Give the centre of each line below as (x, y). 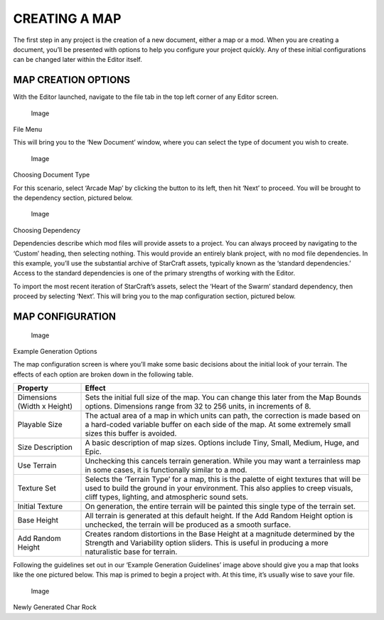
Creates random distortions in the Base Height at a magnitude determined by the (220, 534)
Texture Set (37, 488)
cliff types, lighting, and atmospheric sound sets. (167, 497)
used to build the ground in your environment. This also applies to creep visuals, (219, 488)
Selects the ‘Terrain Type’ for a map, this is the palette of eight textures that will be (223, 479)
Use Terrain (37, 466)
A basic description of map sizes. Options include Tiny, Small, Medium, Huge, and (222, 443)
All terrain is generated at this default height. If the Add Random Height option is (219, 516)
